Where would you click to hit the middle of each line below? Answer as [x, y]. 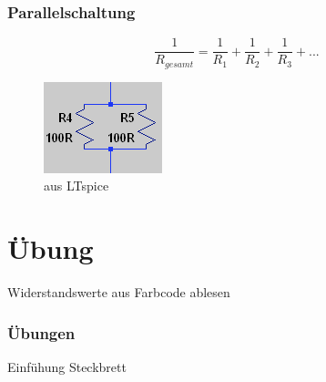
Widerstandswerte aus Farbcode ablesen [119, 292]
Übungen [41, 332]
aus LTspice [76, 186]
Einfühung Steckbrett [67, 366]
